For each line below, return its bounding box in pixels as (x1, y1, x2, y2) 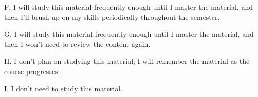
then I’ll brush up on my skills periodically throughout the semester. (4, 11, 220, 22)
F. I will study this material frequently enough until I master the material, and (4, 2, 253, 12)
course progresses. (4, 65, 60, 76)
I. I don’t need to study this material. (4, 83, 123, 93)
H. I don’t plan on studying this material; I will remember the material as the (4, 56, 250, 66)
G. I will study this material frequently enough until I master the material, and (4, 29, 254, 39)
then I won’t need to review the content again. (4, 38, 151, 49)
